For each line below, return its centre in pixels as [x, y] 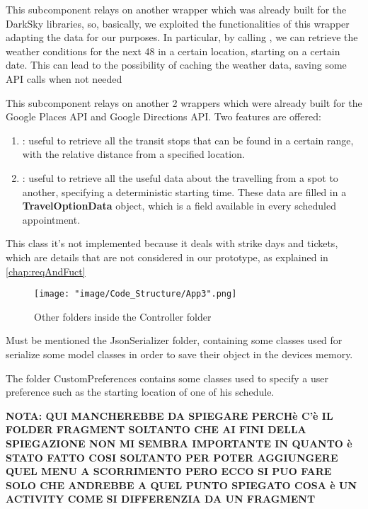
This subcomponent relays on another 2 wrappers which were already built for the [184, 102]
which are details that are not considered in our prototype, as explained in [167, 257]
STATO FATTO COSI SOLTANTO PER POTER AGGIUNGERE [172, 457]
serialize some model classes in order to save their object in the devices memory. [179, 354]
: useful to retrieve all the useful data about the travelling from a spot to [180, 177]
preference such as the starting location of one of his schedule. [140, 392]
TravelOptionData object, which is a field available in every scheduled [179, 206]
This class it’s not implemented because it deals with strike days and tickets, [172, 243]
